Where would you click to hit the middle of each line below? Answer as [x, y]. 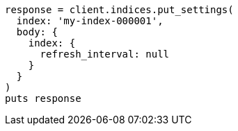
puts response [43, 98]
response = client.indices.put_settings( [119, 10]
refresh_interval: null [105, 54]
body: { [37, 32]
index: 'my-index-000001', [90, 21]
